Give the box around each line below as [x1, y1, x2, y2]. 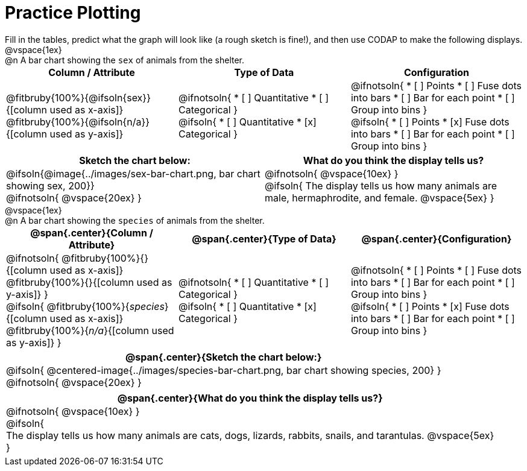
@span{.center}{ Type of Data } [192, 232, 336, 245]
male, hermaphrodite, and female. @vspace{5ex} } [265, 191, 494, 204]
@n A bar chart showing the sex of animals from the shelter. [5, 54, 245, 65]
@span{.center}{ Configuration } [361, 232, 512, 245]
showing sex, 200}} [6, 179, 95, 192]
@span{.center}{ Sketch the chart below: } [125, 350, 322, 363]
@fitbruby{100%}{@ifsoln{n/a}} [6, 115, 150, 128]
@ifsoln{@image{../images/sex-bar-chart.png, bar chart [6, 167, 260, 180]
